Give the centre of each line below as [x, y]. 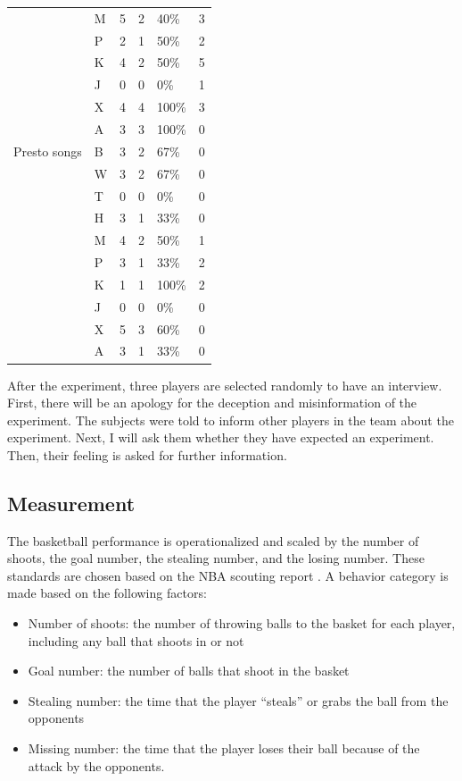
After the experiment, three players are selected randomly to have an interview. [225, 385]
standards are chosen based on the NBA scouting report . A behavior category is [228, 575]
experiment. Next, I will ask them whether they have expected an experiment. [221, 437]
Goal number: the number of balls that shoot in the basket [189, 671]
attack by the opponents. [96, 765]
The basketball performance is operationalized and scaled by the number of [213, 540]
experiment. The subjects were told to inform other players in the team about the [231, 420]
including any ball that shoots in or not [136, 640]
